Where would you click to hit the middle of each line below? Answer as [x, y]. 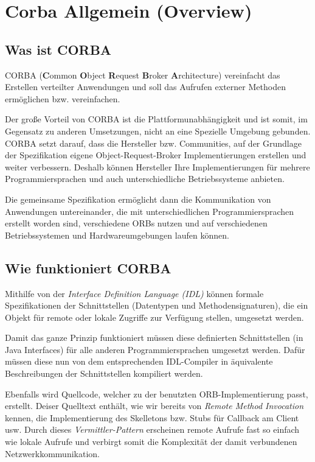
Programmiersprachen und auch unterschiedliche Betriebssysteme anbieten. [145, 179]
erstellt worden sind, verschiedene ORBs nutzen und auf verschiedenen [136, 223]
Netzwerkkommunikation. [52, 453]
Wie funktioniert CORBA [88, 268]
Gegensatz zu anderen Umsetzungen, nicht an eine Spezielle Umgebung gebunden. [158, 131]
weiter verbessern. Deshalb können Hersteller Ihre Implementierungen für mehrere [157, 166]
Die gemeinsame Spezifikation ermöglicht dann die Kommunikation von [138, 199]
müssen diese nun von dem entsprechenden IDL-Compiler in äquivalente [139, 361]
